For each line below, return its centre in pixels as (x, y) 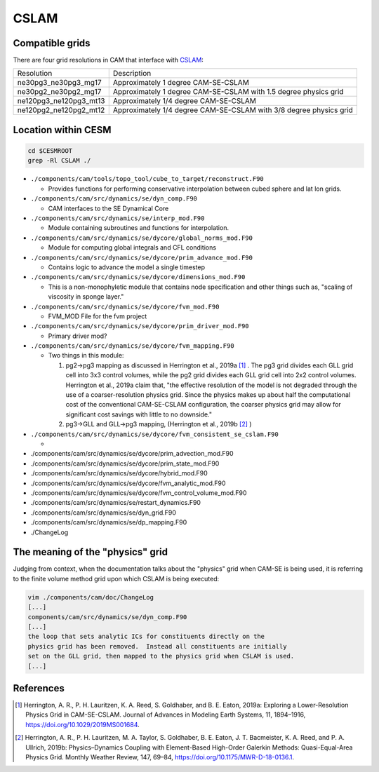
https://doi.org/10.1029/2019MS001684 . (82, 724)
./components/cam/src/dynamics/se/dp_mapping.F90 (109, 522)
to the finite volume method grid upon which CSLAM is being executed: (116, 578)
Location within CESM (62, 130)
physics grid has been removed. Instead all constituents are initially (157, 646)
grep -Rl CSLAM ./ (59, 161)
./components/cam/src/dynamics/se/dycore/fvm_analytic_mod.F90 (128, 483)
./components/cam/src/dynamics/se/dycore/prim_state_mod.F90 (125, 463)
